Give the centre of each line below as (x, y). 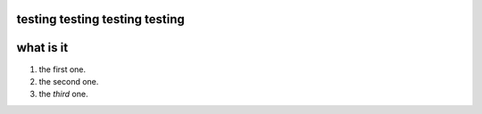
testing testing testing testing (100, 19)
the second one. (69, 81)
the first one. (62, 69)
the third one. (63, 94)
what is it (42, 48)
